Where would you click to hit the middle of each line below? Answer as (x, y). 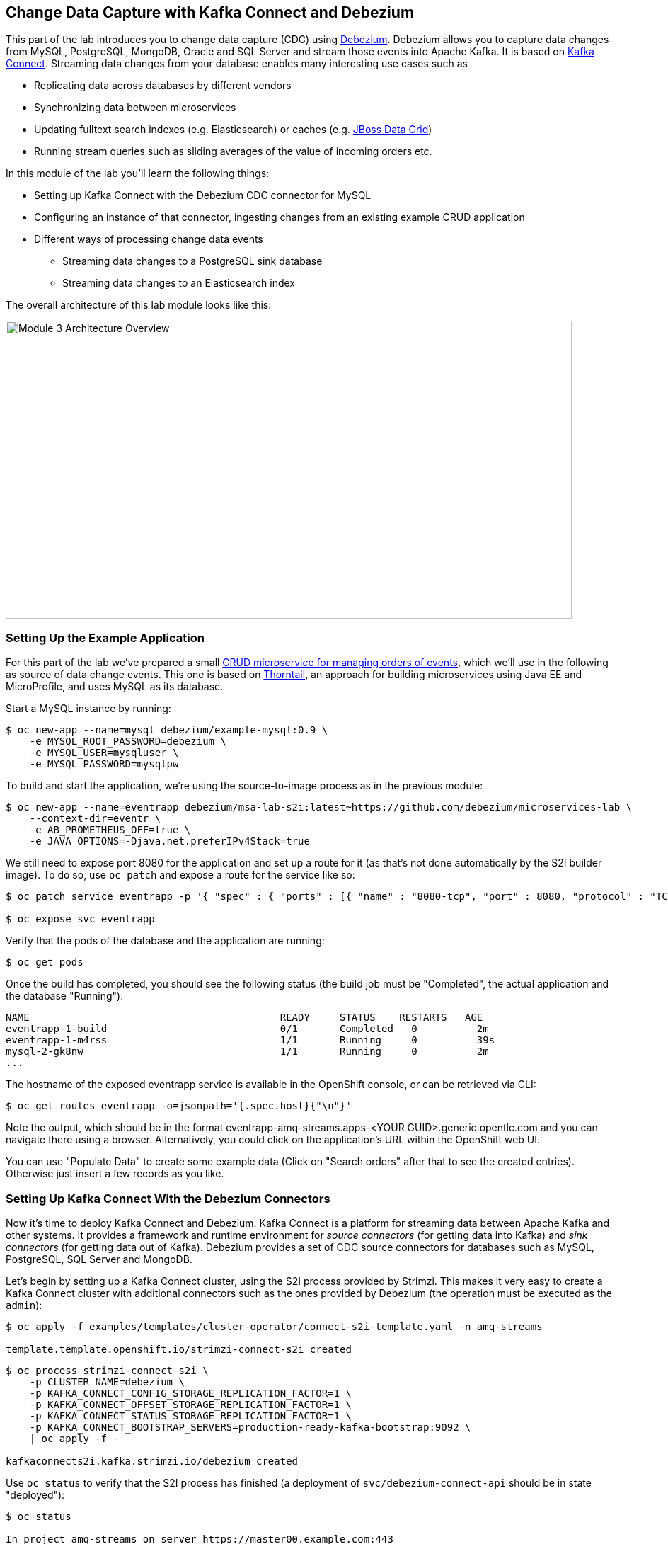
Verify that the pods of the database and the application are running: (165, 941)
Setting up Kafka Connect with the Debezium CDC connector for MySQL (203, 195)
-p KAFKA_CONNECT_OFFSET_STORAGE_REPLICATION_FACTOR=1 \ (190, 1404)
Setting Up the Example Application (105, 637)
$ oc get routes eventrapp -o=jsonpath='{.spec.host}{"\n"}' (179, 1106)
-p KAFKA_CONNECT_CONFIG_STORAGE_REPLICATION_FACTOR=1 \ (190, 1393)
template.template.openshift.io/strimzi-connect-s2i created (179, 1349)
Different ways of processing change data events (149, 239)
